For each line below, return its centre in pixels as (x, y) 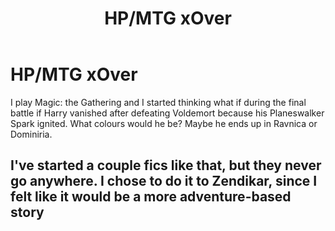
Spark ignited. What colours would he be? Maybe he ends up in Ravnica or (164, 123)
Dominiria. (31, 134)
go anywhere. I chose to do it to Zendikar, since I (164, 181)
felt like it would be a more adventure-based (151, 197)
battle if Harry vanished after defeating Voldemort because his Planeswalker (167, 113)
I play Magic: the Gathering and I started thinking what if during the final (158, 102)
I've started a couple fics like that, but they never (166, 165)
